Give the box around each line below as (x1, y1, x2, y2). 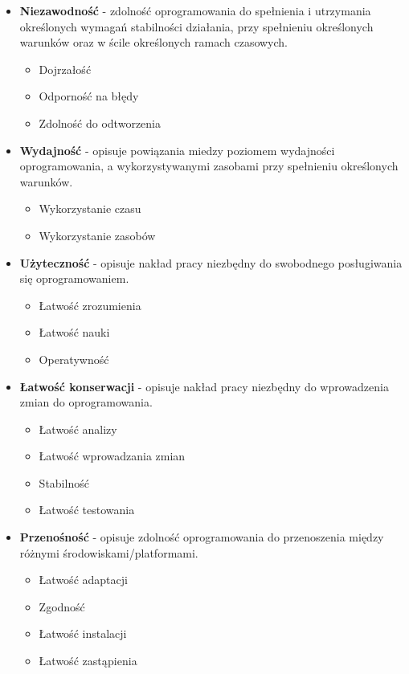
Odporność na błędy (39, 88, 139, 104)
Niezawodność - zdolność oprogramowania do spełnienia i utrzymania (19, 2, 371, 18)
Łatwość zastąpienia (39, 652, 137, 669)
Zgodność (39, 598, 85, 615)
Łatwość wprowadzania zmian (39, 447, 186, 464)
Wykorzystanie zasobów (39, 227, 156, 243)
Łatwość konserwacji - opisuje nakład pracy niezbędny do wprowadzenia (19, 378, 389, 394)
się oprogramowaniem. (19, 270, 129, 287)
